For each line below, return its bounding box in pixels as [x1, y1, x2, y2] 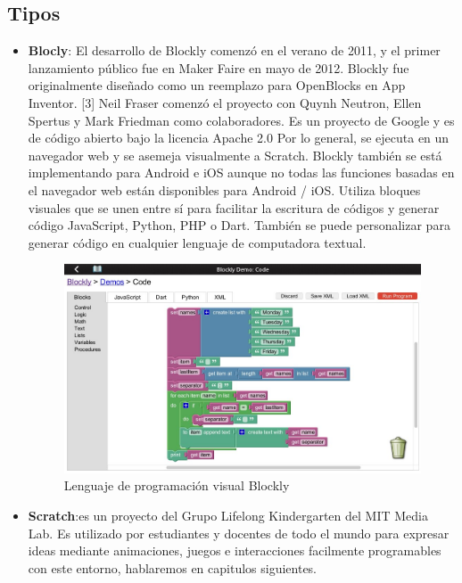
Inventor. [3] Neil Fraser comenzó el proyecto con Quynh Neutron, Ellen [28, 93, 422, 111]
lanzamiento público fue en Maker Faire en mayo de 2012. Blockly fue [28, 58, 409, 77]
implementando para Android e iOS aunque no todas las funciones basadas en [28, 163, 455, 182]
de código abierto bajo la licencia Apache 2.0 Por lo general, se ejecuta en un [28, 128, 450, 147]
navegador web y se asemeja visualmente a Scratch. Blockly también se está [28, 145, 442, 164]
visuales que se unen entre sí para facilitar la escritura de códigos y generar [28, 198, 440, 217]
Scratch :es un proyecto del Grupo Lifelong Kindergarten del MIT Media [28, 506, 428, 524]
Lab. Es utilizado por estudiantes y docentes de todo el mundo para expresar [28, 523, 450, 542]
